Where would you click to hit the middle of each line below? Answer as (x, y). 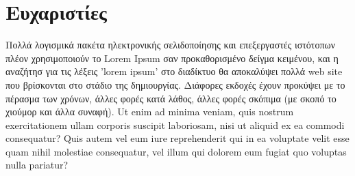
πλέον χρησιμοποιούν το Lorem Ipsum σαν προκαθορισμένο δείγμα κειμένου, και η (172, 58)
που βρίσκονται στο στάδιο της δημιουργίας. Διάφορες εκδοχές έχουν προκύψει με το (175, 84)
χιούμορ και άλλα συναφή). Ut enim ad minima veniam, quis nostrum (150, 112)
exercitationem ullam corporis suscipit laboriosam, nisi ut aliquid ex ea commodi (175, 124)
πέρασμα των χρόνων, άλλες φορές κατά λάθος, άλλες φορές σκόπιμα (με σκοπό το (171, 98)
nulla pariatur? (37, 165)
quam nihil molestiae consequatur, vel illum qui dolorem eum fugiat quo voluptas (176, 151)
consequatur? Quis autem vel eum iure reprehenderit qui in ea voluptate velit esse (177, 138)
